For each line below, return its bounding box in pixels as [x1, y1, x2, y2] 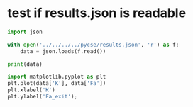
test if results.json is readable [7, 5, 187, 21]
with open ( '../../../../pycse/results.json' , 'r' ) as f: [7, 41, 180, 48]
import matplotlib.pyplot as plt [7, 73, 106, 81]
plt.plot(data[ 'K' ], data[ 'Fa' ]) [7, 80, 106, 87]
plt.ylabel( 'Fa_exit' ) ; [7, 94, 78, 101]
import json [7, 28, 43, 35]
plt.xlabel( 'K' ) [7, 86, 55, 94]
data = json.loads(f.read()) [20, 47, 106, 55]
